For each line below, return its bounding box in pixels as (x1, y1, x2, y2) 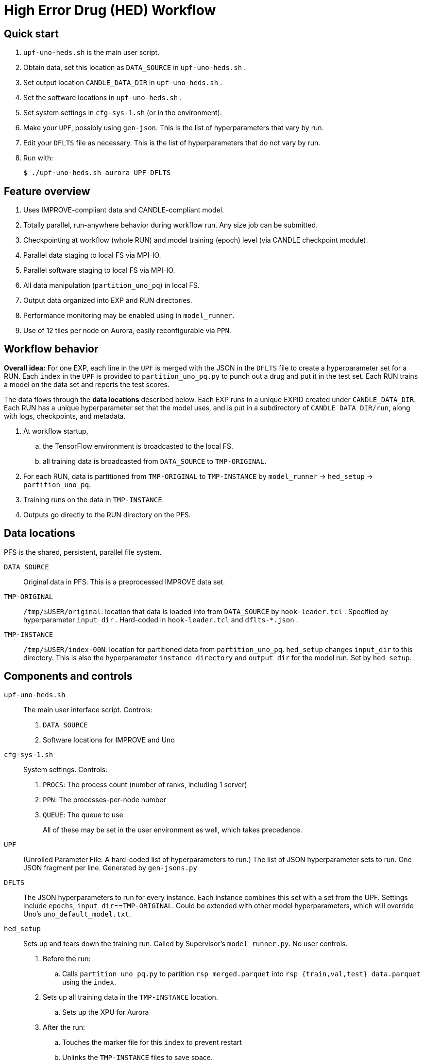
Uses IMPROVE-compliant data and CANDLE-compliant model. (23, 206, 224, 214)
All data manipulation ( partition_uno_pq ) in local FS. (23, 281, 200, 290)
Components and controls (4, 670, 133, 683)
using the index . (62, 977, 117, 986)
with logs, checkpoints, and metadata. (4, 411, 126, 420)
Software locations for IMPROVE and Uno (43, 735, 175, 744)
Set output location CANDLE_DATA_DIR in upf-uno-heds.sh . (23, 78, 222, 87)
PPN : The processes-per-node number (43, 795, 166, 804)
